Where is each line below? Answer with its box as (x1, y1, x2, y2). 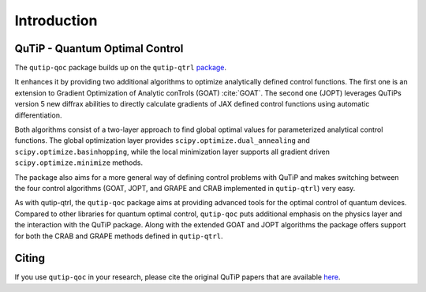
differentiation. (14, 110, 62, 120)
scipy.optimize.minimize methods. (14, 158, 144, 167)
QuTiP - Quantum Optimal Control (14, 42, 184, 55)
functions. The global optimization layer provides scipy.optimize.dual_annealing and (14, 136, 311, 145)
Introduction (14, 12, 98, 29)
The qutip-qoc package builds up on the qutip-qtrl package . (14, 63, 227, 73)
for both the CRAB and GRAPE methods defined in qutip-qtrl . (14, 231, 223, 241)
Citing (14, 252, 45, 265)
